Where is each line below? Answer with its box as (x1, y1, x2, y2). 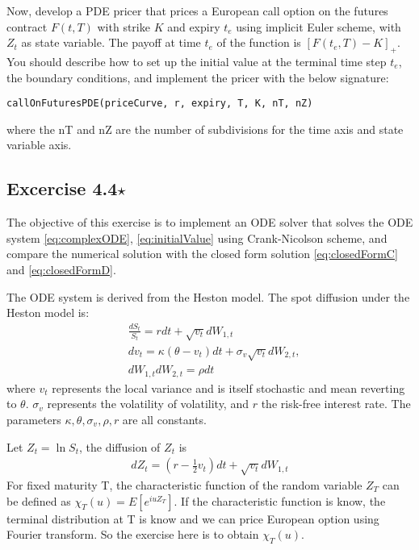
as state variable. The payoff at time (21, 34, 201, 51)
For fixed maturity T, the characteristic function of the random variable (6, 476, 362, 493)
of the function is (216, 34, 301, 51)
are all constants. (122, 411, 207, 427)
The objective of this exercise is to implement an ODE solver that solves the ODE (6, 214, 413, 231)
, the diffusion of (78, 438, 161, 455)
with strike (97, 18, 150, 35)
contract (6, 18, 48, 35)
